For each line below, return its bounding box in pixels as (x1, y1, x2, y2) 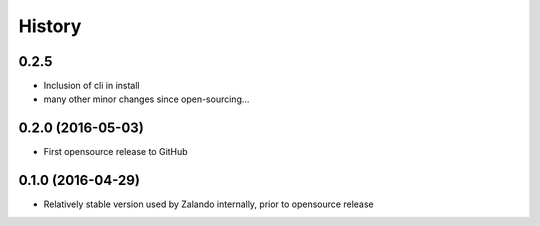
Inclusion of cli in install (43, 80, 140, 92)
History (18, 15, 82, 37)
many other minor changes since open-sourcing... (43, 93, 250, 105)
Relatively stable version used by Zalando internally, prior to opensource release (43, 198, 374, 210)
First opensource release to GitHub (43, 146, 189, 158)
